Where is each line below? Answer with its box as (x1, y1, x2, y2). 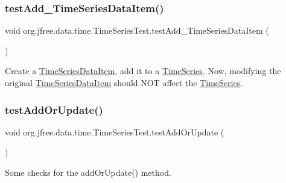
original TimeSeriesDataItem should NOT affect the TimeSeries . (5, 76, 243, 88)
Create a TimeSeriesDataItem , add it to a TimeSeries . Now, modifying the (5, 64, 281, 77)
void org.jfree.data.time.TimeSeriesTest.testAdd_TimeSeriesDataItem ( (5, 24, 269, 37)
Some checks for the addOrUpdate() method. (5, 166, 171, 178)
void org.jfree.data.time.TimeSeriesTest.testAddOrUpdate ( (5, 125, 224, 138)
